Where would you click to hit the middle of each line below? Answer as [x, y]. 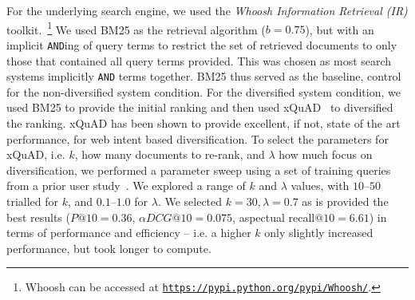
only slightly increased [319, 233]
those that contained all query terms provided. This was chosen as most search [199, 60]
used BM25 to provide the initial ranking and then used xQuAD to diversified [200, 107]
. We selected [190, 201]
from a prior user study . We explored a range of [126, 186]
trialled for [33, 201]
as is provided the [345, 201]
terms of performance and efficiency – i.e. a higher [129, 233]
